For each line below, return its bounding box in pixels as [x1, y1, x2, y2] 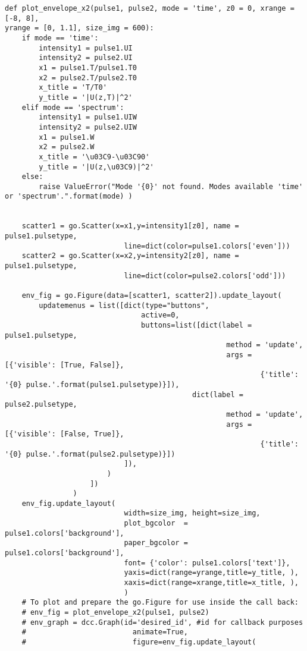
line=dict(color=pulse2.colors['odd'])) [124, 271, 286, 280]
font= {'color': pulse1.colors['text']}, [124, 558, 290, 567]
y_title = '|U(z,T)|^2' [39, 93, 133, 102]
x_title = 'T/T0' [39, 83, 107, 92]
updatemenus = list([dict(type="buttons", [39, 301, 209, 310]
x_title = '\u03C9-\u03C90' [39, 152, 150, 161]
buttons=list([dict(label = [141, 321, 252, 329]
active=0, [141, 311, 180, 320]
